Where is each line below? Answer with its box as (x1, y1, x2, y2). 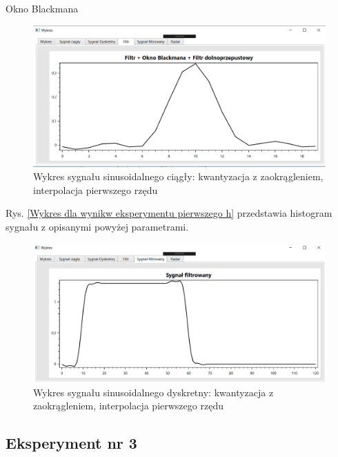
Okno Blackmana (6, 1, 79, 15)
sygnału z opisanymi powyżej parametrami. (6, 219, 189, 233)
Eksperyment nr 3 (6, 432, 137, 454)
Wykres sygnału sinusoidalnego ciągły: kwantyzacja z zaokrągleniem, (33, 169, 324, 184)
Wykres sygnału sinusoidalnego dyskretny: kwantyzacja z (33, 385, 274, 399)
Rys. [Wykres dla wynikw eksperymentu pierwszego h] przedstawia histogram (6, 206, 332, 220)
